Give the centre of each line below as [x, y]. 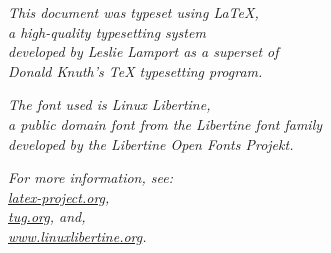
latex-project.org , [59, 196]
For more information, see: [90, 177]
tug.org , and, [47, 216]
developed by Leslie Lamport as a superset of [143, 51]
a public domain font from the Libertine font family [165, 123]
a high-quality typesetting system [107, 31]
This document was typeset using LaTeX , [133, 12]
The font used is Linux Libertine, [109, 104]
